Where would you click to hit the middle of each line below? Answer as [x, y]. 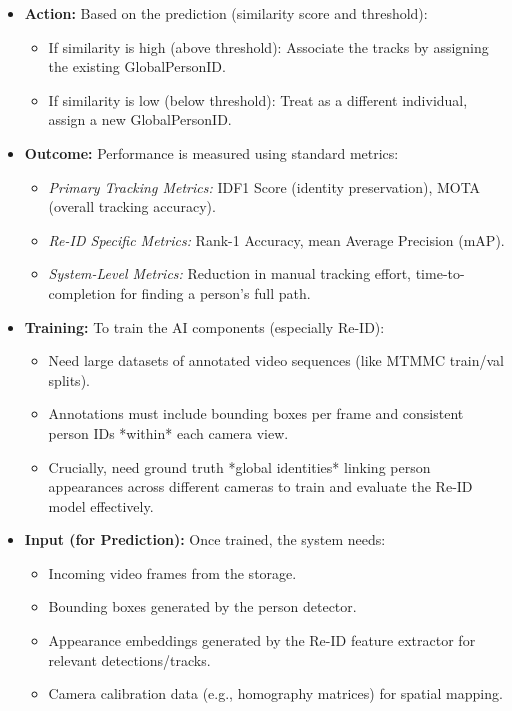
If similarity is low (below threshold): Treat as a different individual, [258, 99]
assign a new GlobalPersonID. [140, 119]
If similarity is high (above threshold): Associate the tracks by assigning [268, 46]
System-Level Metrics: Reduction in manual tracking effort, [230, 273]
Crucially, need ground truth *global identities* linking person [239, 466]
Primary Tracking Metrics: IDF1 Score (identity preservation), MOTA [264, 186]
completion [82, 292]
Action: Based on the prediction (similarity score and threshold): [226, 13]
